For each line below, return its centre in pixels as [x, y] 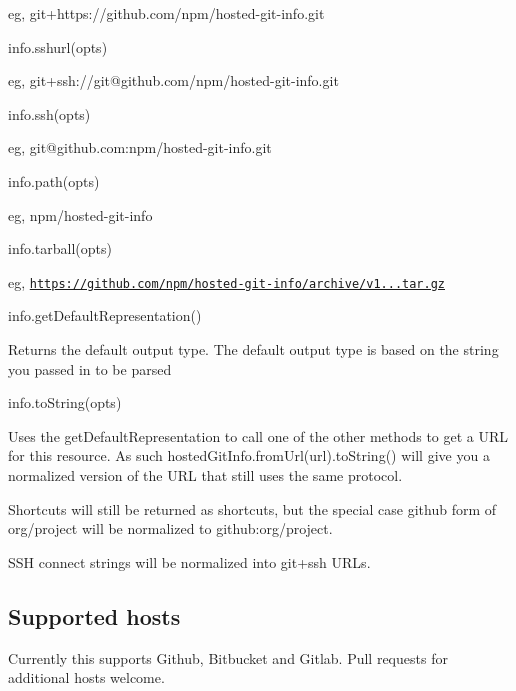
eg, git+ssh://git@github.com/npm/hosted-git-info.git [173, 80]
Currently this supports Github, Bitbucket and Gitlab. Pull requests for [228, 657]
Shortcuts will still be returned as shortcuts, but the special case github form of [252, 508]
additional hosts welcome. [86, 677]
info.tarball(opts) [60, 248]
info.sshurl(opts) [58, 46]
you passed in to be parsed [90, 368]
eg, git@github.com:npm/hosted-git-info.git [140, 147]
